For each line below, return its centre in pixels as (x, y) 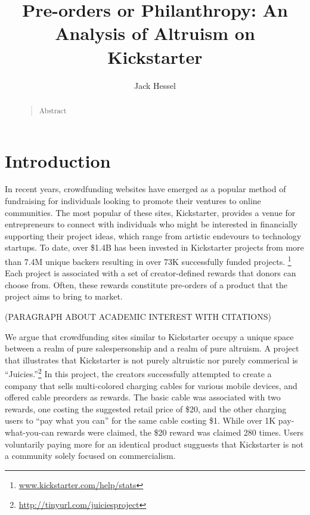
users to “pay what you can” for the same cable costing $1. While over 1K (140, 420)
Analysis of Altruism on (155, 33)
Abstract (53, 110)
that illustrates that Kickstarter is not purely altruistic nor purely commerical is (151, 360)
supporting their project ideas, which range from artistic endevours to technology (153, 235)
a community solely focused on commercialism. (90, 456)
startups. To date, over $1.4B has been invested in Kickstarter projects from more (154, 247)
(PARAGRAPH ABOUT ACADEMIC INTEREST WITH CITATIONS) (138, 317)
